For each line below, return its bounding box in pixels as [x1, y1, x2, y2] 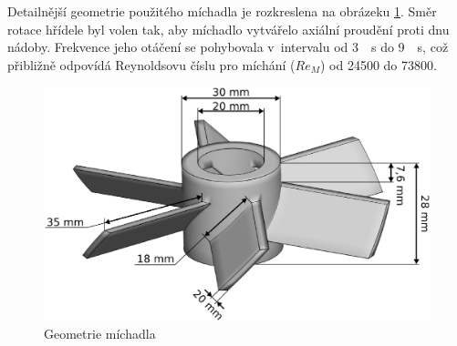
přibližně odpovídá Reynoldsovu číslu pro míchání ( [7, 55, 296, 74]
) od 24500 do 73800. [319, 55, 437, 74]
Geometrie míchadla [44, 324, 156, 343]
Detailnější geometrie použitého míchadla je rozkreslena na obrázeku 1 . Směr [7, 2, 437, 20]
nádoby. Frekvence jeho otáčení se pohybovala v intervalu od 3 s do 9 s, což [7, 37, 449, 56]
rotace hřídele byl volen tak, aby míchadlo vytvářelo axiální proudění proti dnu [7, 19, 450, 38]
